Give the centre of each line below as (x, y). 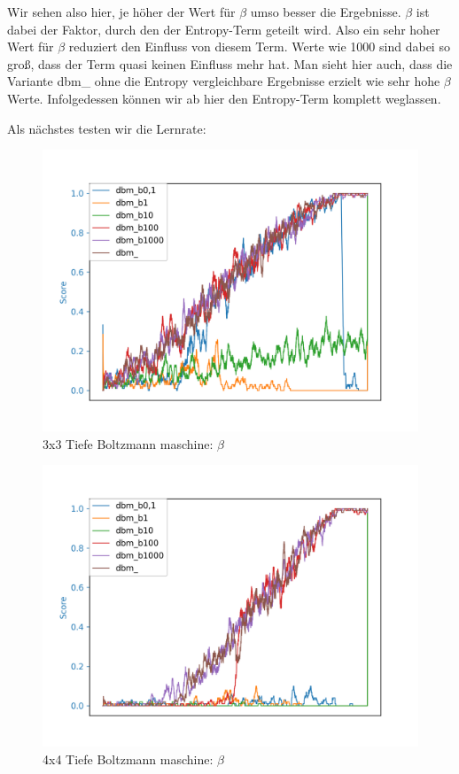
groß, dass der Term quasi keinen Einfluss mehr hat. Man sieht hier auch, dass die (230, 63)
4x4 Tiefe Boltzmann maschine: (128, 759)
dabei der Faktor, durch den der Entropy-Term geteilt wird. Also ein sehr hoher (224, 29)
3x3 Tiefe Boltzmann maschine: (128, 443)
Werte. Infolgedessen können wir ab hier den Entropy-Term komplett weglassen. (224, 98)
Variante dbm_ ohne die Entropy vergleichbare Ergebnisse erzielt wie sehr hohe (224, 81)
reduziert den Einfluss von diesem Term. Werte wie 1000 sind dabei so (259, 46)
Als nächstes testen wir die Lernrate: (107, 128)
